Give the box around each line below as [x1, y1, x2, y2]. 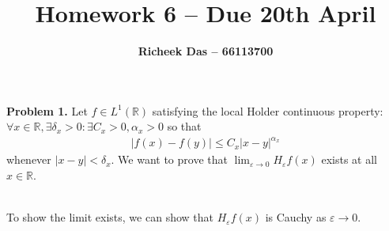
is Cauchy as [265, 209, 327, 225]
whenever [6, 151, 51, 168]
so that [167, 118, 202, 134]
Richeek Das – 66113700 [138, 43, 274, 59]
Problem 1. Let [6, 102, 88, 119]
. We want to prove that [111, 151, 228, 168]
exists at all [321, 151, 377, 168]
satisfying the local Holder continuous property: [152, 102, 383, 119]
